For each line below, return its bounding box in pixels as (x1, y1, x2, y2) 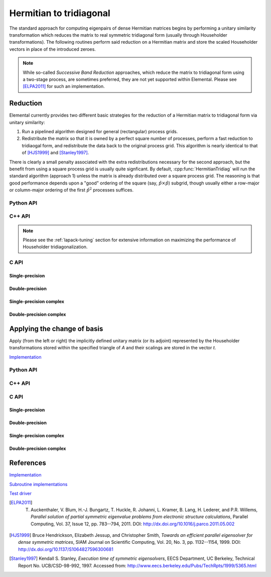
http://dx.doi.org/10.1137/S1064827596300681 (18, 546, 114, 552)
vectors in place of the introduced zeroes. (9, 46, 96, 52)
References (9, 459, 46, 467)
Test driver (9, 491, 32, 497)
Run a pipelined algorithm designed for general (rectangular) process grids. (22, 128, 178, 134)
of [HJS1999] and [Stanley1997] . (22, 150, 89, 156)
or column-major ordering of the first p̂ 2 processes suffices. (9, 186, 134, 193)
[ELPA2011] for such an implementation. (23, 83, 105, 89)
